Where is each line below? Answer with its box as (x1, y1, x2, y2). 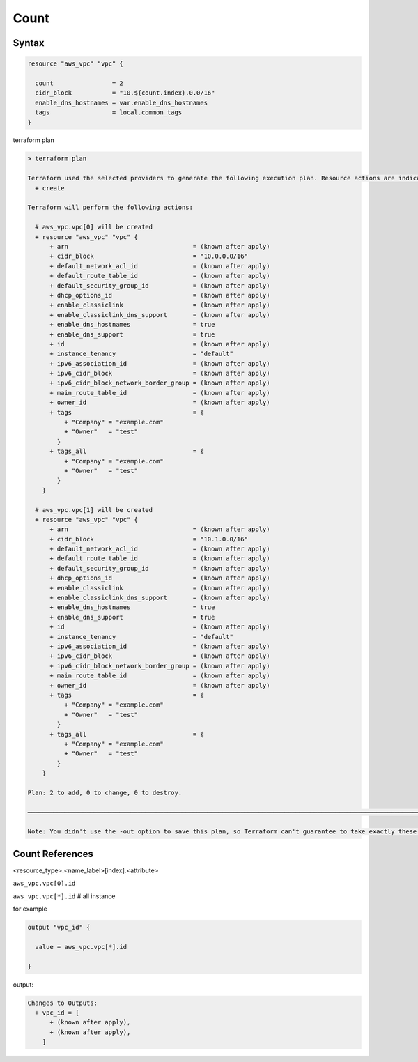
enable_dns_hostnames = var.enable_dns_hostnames (35, 98, 208, 107)
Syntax (13, 37, 45, 49)
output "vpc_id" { (27, 923, 91, 932)
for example (13, 905, 48, 913)
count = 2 (35, 79, 123, 87)
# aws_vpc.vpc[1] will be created (35, 506, 153, 514)
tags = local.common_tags (35, 109, 183, 116)
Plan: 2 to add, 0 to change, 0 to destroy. (27, 788, 183, 796)
